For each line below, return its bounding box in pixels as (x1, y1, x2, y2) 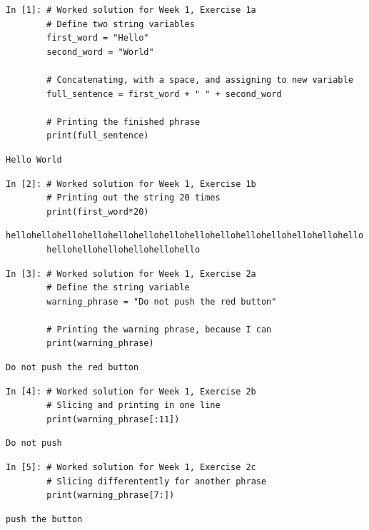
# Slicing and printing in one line (46, 400, 221, 411)
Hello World (6, 154, 62, 165)
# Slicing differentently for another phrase (46, 476, 267, 486)
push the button (6, 514, 83, 524)
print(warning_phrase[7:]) (46, 490, 175, 501)
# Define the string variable (46, 282, 190, 293)
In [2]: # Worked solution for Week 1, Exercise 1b (6, 178, 256, 189)
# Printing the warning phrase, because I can (46, 324, 272, 335)
